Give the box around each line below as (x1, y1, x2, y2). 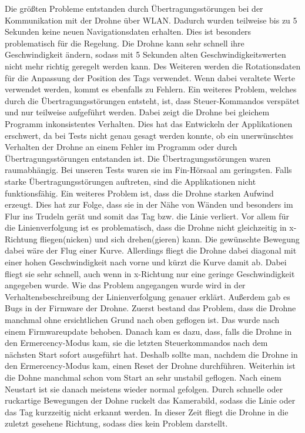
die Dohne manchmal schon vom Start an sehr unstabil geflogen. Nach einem (5, 371, 281, 383)
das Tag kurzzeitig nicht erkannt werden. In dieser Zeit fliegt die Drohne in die (5, 405, 289, 418)
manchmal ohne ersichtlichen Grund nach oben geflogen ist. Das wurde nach (5, 314, 280, 326)
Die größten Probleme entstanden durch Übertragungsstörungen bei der (5, 2, 263, 14)
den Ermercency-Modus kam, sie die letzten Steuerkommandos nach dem (5, 337, 268, 349)
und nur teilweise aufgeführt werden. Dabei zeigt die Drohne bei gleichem (5, 106, 270, 118)
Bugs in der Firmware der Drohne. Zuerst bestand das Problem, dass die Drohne (5, 302, 296, 314)
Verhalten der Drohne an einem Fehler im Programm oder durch (5, 141, 237, 153)
